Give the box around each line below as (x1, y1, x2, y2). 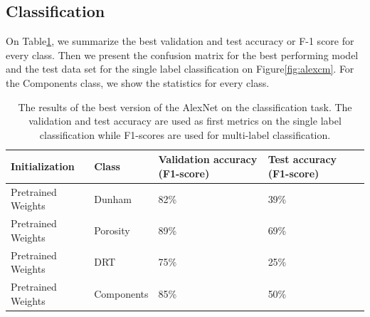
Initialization (11, 159, 75, 174)
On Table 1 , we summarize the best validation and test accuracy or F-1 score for (6, 33, 354, 48)
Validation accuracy (158, 152, 258, 167)
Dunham (94, 191, 132, 206)
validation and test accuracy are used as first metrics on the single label (28, 113, 342, 128)
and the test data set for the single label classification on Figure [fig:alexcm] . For (6, 61, 354, 76)
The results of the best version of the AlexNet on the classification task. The (18, 99, 352, 114)
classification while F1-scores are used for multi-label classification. (39, 127, 331, 142)
